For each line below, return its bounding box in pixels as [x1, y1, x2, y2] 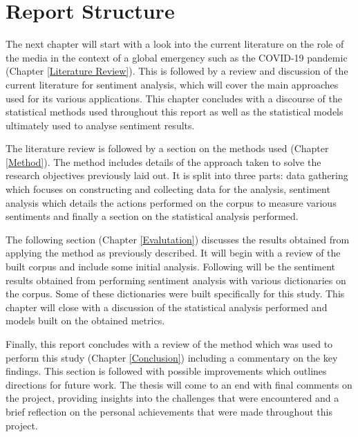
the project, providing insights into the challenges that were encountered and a [6, 391, 339, 405]
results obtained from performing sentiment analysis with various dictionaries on [6, 272, 346, 287]
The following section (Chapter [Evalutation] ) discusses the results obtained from [6, 232, 350, 246]
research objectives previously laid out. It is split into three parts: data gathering [6, 168, 348, 183]
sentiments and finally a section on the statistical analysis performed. [6, 209, 299, 223]
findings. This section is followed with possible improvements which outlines [6, 364, 327, 378]
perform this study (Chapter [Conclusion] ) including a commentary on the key [6, 350, 338, 364]
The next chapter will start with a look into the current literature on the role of [6, 37, 344, 51]
